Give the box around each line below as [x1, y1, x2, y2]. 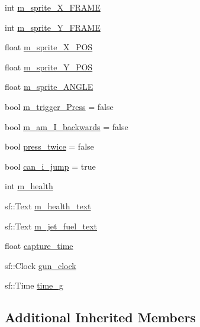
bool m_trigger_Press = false [5, 100, 114, 112]
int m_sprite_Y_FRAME [5, 21, 101, 33]
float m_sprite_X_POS [5, 41, 93, 53]
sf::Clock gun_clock [5, 259, 76, 271]
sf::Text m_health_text [5, 199, 91, 212]
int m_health [5, 180, 53, 192]
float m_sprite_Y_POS [5, 60, 93, 73]
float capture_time [5, 239, 73, 252]
